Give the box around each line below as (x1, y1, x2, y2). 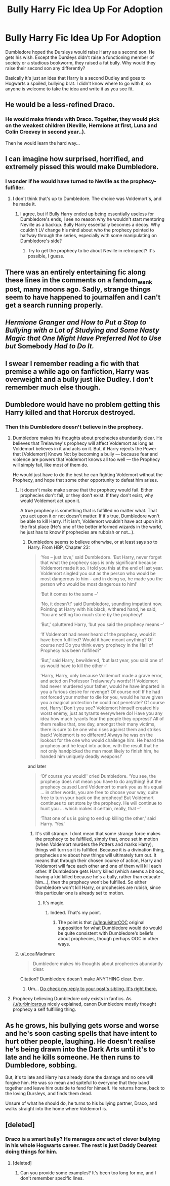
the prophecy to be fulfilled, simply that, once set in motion (35, 836, 158, 842)
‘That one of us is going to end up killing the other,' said (40, 815, 156, 821)
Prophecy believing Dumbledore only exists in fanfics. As (12, 996, 132, 1002)
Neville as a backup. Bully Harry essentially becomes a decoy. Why (20, 222, 160, 228)
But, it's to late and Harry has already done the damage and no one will (5, 1074, 153, 1080)
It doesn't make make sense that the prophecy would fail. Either (20, 487, 153, 493)
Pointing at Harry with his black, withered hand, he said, (40, 606, 157, 612)
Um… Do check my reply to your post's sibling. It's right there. (27, 986, 157, 992)
